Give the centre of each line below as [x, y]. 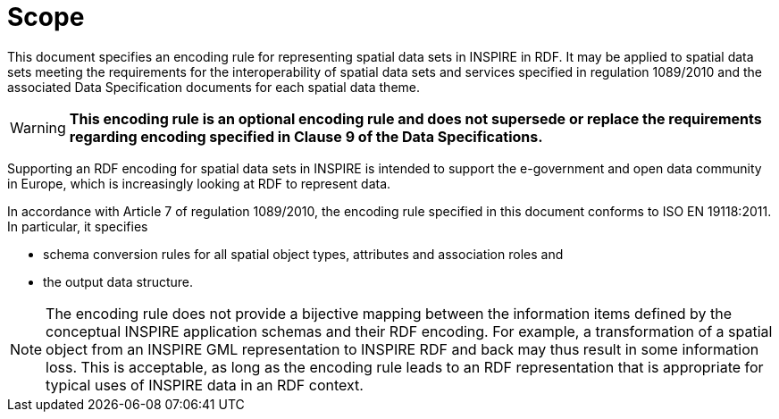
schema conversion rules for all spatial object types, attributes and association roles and [303, 254]
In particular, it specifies [78, 226]
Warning [38, 127]
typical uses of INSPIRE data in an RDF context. [205, 385]
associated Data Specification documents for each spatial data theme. [214, 87]
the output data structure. [118, 281]
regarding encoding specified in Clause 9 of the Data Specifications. [306, 136]
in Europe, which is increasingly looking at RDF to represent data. [199, 183]
